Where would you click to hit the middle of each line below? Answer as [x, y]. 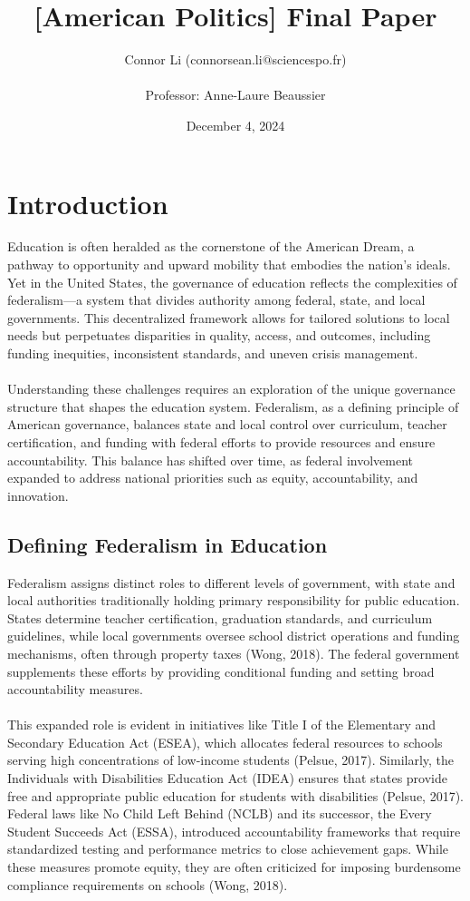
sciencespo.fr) [309, 59]
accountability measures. [75, 689]
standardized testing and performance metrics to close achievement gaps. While [228, 849]
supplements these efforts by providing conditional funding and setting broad [221, 671]
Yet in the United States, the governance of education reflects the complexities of [232, 282]
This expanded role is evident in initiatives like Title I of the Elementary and [222, 725]
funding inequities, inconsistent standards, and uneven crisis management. [213, 353]
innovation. [38, 495]
